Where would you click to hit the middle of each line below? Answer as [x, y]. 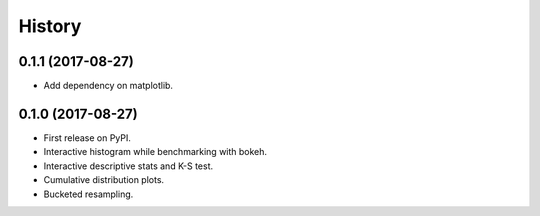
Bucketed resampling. [88, 194]
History [50, 26]
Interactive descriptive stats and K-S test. [128, 166]
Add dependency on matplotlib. [108, 86]
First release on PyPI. [87, 137]
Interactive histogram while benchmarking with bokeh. [155, 152]
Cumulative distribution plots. [104, 180]
